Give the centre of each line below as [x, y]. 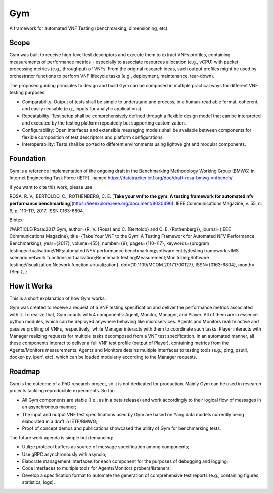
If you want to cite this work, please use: [51, 187]
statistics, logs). [38, 482]
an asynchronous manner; [49, 407]
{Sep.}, [17, 272]
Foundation [28, 159]
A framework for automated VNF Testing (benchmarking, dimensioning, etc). [89, 28]
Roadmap [25, 371]
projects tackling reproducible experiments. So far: [62, 391]
